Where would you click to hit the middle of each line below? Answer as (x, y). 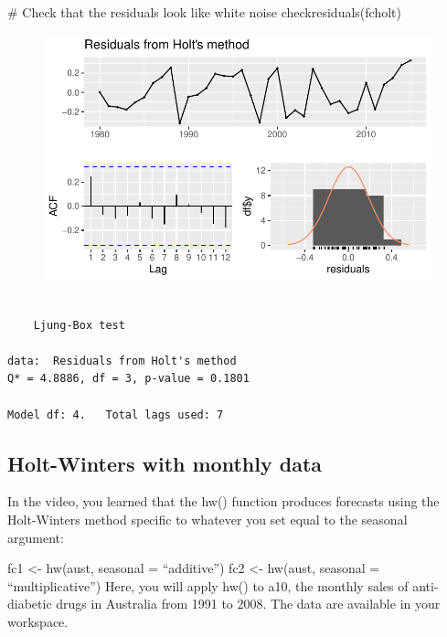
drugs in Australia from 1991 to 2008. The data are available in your (248, 604)
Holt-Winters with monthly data (165, 463)
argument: (36, 537)
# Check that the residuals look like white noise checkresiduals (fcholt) (204, 12)
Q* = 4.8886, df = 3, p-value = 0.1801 (128, 379)
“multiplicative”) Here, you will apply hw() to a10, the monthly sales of (208, 585)
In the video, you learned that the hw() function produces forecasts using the (223, 501)
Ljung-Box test (79, 325)
